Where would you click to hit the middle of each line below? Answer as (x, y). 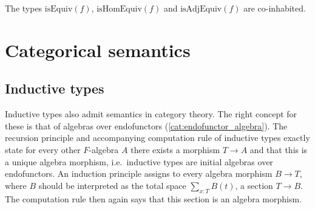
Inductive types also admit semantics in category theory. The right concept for (151, 114)
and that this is (279, 149)
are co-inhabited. (275, 8)
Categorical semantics (98, 50)
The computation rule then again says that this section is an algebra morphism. (154, 198)
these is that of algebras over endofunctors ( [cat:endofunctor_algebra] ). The (146, 125)
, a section (254, 185)
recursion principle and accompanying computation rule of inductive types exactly (157, 138)
